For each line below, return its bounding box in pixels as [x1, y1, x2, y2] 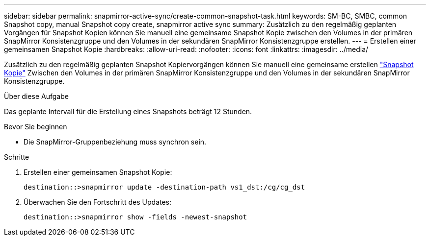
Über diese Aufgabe [4, 92, 69, 100]
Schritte [4, 153, 29, 161]
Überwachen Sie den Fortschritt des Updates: [24, 198, 172, 206]
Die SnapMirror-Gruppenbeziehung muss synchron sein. [24, 138, 207, 146]
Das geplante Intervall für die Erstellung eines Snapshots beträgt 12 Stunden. [4, 107, 252, 116]
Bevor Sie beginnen [4, 122, 67, 131]
